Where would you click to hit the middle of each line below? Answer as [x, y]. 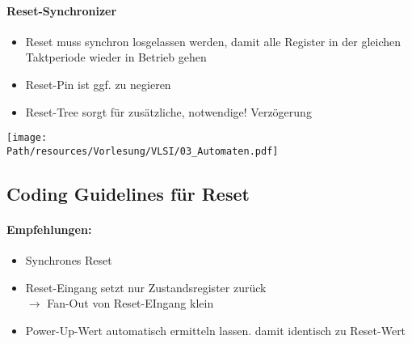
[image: [27, 138]
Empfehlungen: [49, 229]
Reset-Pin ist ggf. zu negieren [98, 84]
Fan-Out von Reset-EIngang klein [130, 303]
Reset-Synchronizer [62, 10]
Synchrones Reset [69, 260]
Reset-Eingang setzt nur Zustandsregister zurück [146, 287]
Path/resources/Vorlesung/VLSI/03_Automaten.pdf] [143, 151]
